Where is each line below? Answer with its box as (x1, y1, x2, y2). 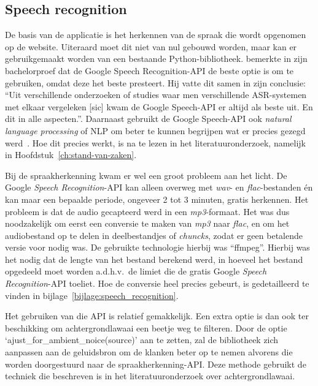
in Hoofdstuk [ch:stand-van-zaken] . (5, 148, 137, 161)
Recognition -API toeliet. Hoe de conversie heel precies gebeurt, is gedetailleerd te (5, 277, 309, 290)
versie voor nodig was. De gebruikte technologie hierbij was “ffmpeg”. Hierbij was (5, 241, 310, 254)
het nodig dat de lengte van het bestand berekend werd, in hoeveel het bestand (5, 252, 303, 265)
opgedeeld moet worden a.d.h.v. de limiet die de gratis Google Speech (5, 265, 267, 278)
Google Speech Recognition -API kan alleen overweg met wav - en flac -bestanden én (5, 181, 313, 194)
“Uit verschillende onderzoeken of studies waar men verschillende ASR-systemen (5, 88, 307, 101)
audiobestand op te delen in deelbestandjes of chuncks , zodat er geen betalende (5, 229, 303, 241)
